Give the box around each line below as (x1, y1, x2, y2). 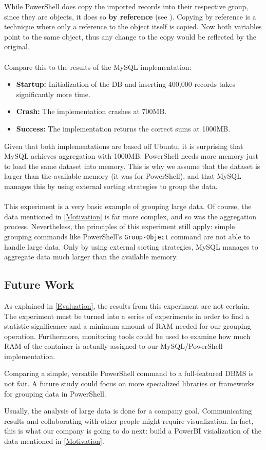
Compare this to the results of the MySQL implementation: (4, 61, 192, 72)
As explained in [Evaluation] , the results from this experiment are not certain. (4, 300, 250, 311)
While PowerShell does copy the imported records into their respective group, (4, 1, 249, 11)
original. (4, 41, 30, 52)
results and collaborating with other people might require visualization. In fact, (4, 415, 254, 426)
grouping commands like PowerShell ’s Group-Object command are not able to (4, 231, 250, 241)
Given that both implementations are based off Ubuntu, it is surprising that (4, 140, 243, 151)
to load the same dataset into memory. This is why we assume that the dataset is (4, 160, 260, 171)
